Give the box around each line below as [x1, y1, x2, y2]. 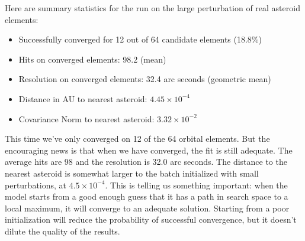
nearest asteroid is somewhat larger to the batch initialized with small [5, 167, 259, 179]
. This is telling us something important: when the [105, 178, 288, 191]
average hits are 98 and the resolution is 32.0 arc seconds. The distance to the [5, 155, 287, 168]
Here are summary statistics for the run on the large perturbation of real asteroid [5, 2, 300, 14]
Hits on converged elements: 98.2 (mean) [18, 53, 166, 65]
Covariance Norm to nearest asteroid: [18, 112, 155, 125]
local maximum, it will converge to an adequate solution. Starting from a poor [5, 201, 290, 214]
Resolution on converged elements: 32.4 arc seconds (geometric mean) [18, 73, 271, 85]
